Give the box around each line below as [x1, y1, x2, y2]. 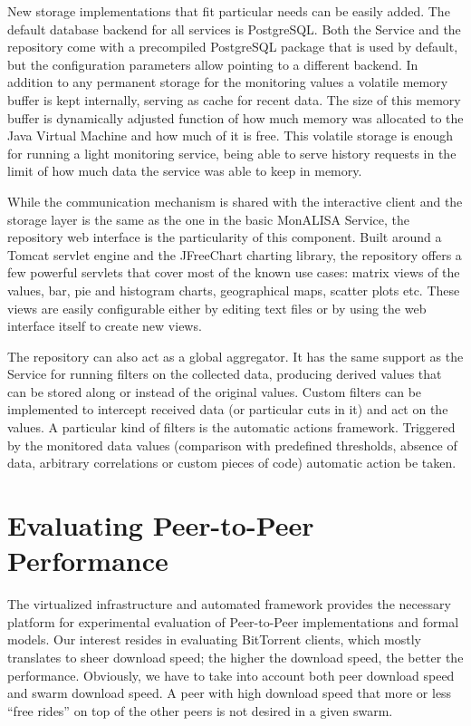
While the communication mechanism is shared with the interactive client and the [7, 191, 463, 210]
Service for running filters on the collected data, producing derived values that [7, 364, 442, 383]
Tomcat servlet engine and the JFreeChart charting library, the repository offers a [7, 245, 462, 264]
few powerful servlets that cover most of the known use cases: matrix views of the [7, 263, 460, 282]
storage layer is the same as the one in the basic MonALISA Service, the [7, 209, 409, 228]
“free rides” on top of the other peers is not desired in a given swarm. [7, 701, 393, 720]
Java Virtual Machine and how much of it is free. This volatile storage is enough [7, 126, 454, 145]
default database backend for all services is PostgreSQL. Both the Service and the [7, 19, 461, 38]
